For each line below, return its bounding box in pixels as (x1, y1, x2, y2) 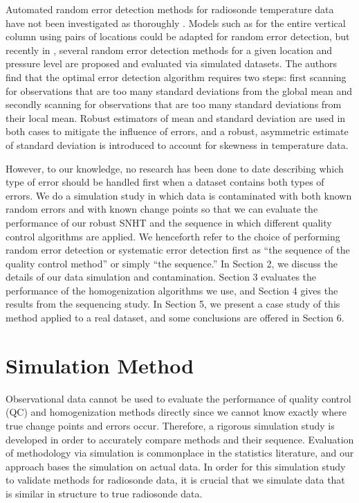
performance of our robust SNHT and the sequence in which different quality (6, 215, 332, 229)
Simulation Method (6, 351, 194, 379)
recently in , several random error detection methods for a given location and (6, 42, 333, 57)
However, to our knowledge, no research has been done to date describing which (6, 161, 344, 175)
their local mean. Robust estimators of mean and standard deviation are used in (6, 110, 346, 125)
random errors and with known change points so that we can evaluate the (6, 202, 318, 216)
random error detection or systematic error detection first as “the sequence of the (6, 242, 350, 257)
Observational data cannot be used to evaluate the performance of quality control (6, 391, 351, 405)
